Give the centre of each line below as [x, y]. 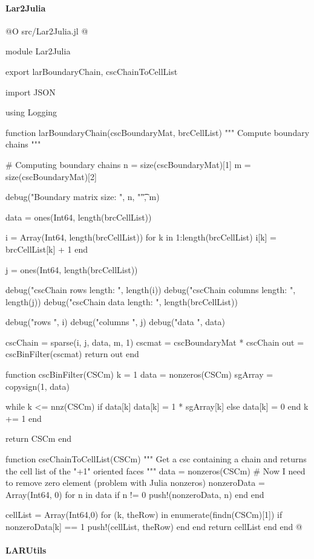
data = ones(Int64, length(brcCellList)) [79, 217]
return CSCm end [38, 438]
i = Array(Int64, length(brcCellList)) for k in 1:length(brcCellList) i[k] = [141, 237]
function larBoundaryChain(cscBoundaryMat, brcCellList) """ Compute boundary [158, 132]
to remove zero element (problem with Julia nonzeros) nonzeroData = [135, 483]
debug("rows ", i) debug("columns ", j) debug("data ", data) [115, 322]
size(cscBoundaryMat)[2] [51, 176]
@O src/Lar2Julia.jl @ [47, 31]
